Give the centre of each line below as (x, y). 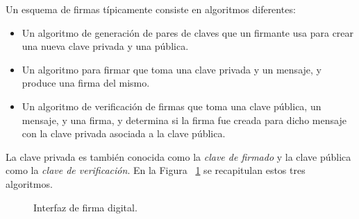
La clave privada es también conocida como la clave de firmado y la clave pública (178, 156)
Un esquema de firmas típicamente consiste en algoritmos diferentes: (151, 9)
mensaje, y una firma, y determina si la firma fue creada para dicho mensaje (184, 120)
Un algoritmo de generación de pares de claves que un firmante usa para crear (188, 32)
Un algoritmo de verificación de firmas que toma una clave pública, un (172, 106)
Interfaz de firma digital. (85, 207)
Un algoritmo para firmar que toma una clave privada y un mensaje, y (172, 69)
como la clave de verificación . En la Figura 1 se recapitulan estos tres (156, 170)
